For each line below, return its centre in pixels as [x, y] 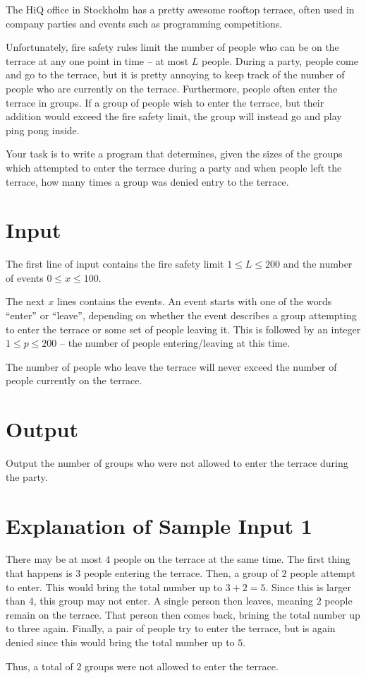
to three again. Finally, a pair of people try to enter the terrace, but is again [171, 628]
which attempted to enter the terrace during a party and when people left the [174, 167]
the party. [27, 476]
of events [25, 277]
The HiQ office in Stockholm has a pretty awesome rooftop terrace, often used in [180, 9]
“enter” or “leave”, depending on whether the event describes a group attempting [181, 315]
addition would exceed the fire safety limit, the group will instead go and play [174, 116]
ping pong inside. [43, 130]
